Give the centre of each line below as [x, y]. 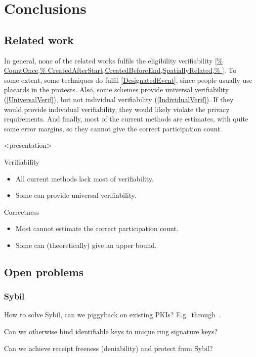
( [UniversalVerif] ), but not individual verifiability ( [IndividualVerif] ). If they [119, 99]
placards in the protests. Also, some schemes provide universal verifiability [117, 89]
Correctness [21, 211]
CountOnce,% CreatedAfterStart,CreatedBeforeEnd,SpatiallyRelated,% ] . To [120, 70]
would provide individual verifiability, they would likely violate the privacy [117, 109]
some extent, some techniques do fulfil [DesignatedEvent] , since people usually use [128, 80]
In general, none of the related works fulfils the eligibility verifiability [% [113, 60]
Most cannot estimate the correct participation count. [97, 228]
